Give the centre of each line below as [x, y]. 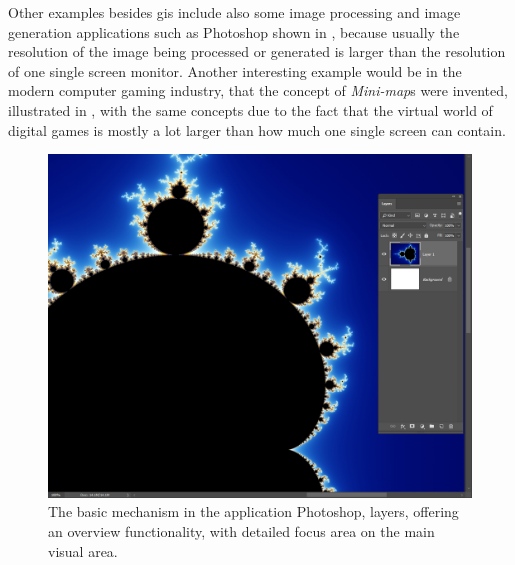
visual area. [83, 550]
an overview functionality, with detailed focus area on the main [241, 531]
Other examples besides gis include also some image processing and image [234, 12]
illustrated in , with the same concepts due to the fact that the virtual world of [250, 109]
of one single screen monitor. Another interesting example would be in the [235, 70]
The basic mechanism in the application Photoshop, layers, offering [253, 511]
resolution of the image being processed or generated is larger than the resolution [257, 51]
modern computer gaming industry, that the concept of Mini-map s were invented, [258, 90]
